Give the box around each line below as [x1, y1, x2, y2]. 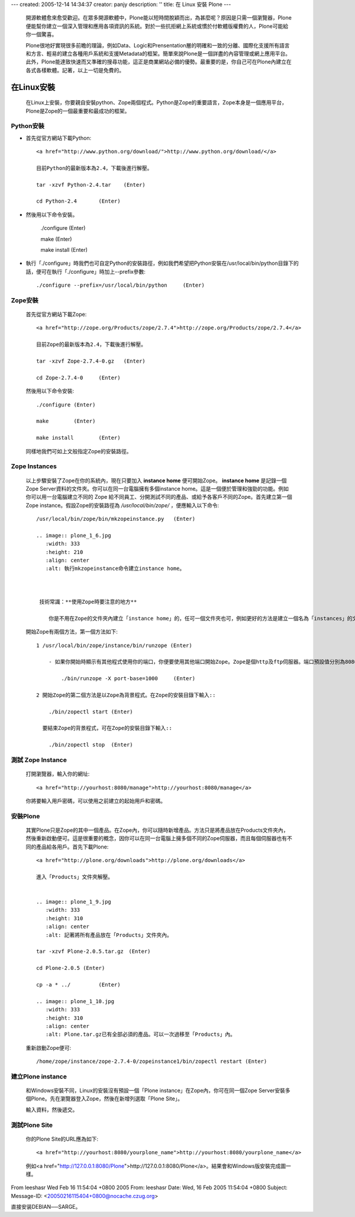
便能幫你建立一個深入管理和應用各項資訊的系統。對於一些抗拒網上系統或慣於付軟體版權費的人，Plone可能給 [25, 23, 289, 30]
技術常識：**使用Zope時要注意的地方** [39, 598, 137, 605]
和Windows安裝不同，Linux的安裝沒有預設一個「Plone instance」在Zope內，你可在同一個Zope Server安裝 [25, 1087, 286, 1094]
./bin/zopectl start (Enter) [48, 708, 133, 715]
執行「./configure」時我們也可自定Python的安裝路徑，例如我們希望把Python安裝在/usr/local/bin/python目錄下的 [25, 260, 299, 267]
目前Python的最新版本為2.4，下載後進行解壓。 [36, 165, 153, 171]
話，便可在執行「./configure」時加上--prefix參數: [25, 268, 146, 275]
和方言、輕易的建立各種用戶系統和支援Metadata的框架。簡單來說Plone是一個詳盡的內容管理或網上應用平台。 [25, 50, 291, 57]
